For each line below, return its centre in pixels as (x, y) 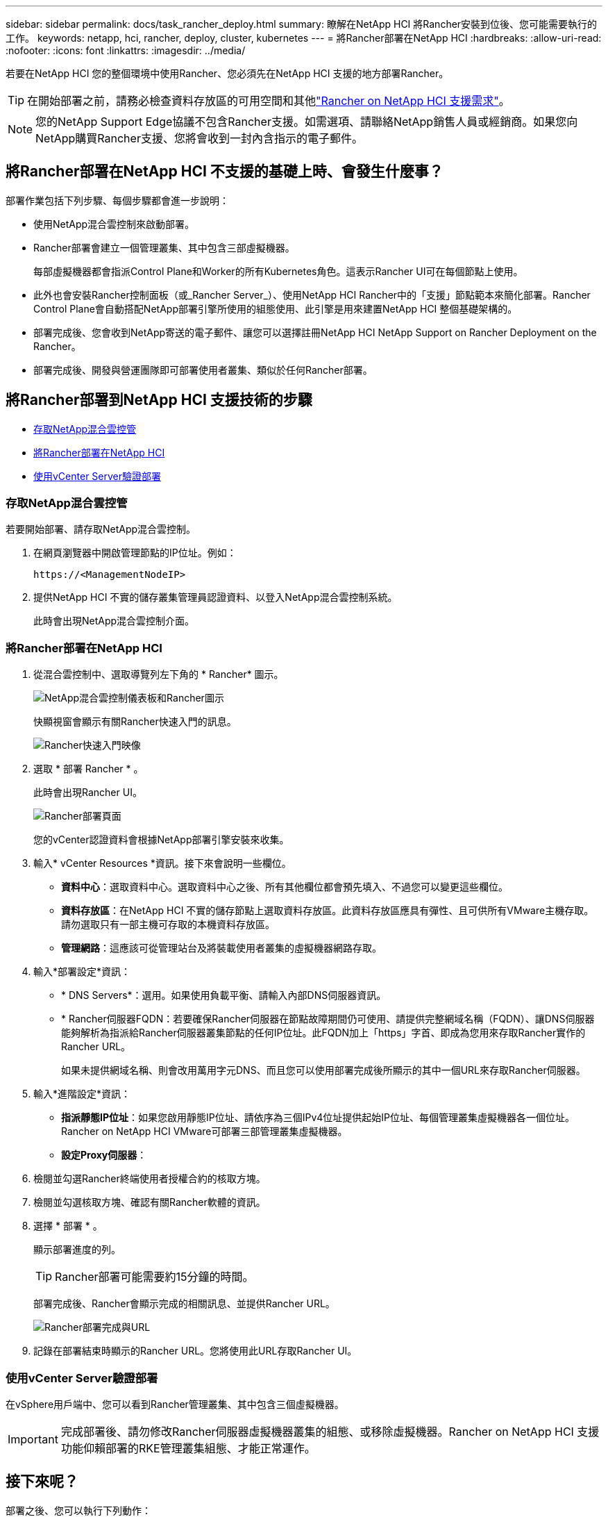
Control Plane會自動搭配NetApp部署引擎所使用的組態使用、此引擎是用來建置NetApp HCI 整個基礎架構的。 (276, 308)
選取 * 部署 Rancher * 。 (88, 769)
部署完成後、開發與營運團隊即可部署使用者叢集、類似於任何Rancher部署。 (203, 370)
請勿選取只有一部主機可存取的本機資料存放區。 (168, 925)
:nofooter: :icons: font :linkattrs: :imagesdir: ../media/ (126, 50)
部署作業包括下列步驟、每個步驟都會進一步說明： (117, 200)
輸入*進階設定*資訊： (82, 1094)
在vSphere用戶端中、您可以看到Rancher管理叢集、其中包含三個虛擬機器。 (175, 1404)
